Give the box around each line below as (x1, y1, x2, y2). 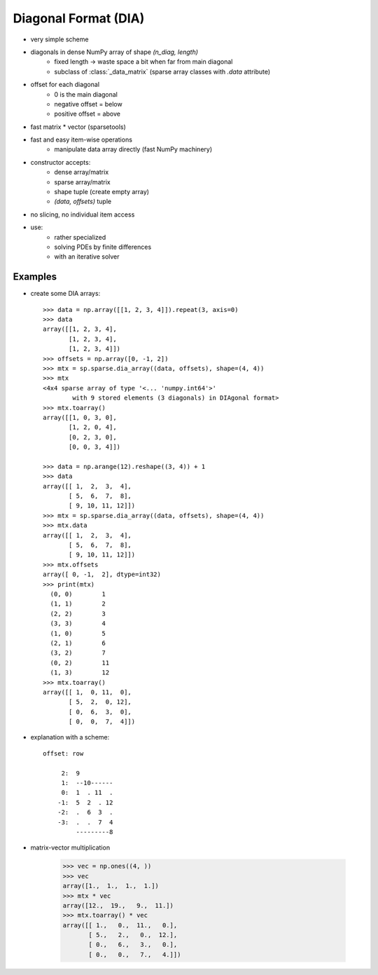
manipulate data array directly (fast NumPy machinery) (54, 145, 213, 154)
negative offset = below (54, 100, 122, 108)
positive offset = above (54, 109, 120, 118)
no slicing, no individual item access (30, 210, 135, 219)
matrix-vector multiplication (30, 843, 111, 852)
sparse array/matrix (54, 177, 111, 186)
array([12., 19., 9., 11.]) (62, 901, 174, 909)
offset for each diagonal (30, 81, 100, 89)
